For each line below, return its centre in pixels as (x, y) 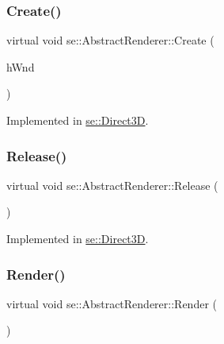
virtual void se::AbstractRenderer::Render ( (112, 303)
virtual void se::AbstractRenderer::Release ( (112, 185)
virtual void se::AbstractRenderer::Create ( (110, 40)
